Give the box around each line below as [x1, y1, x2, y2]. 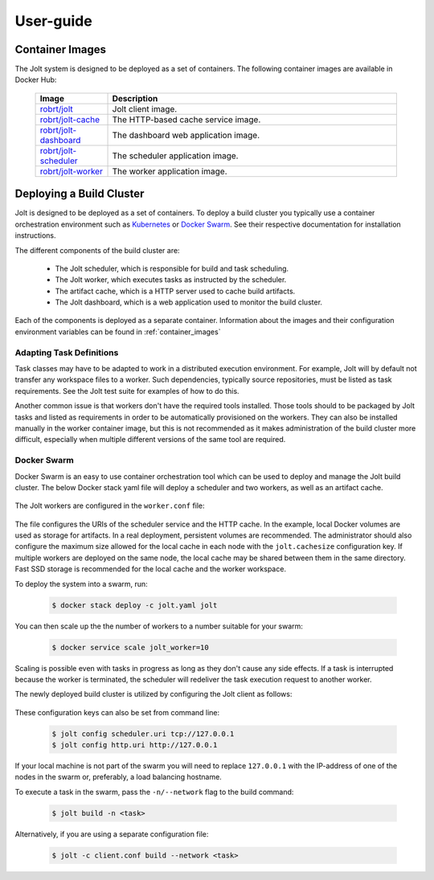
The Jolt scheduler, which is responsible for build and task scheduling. [55, 264, 289, 273]
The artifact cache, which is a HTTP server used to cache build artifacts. [55, 286, 296, 296]
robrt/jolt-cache [39, 113, 100, 125]
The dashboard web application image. [112, 129, 260, 141]
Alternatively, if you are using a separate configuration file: [14, 829, 209, 839]
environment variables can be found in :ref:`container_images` [14, 326, 221, 337]
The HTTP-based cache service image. [112, 113, 261, 125]
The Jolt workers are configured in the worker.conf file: [14, 501, 205, 510]
